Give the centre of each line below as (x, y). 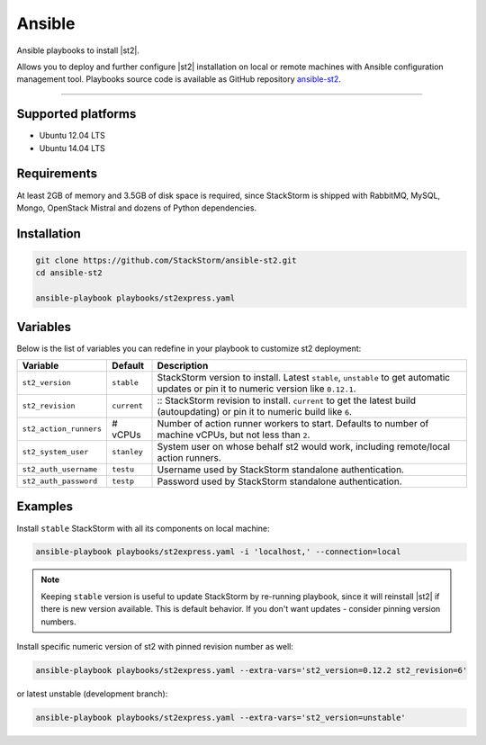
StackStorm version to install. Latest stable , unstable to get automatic (303, 377)
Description (183, 365)
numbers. (58, 622)
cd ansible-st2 (69, 273)
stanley (127, 452)
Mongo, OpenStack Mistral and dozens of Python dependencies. (136, 208)
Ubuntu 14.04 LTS (72, 148)
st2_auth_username (60, 469)
